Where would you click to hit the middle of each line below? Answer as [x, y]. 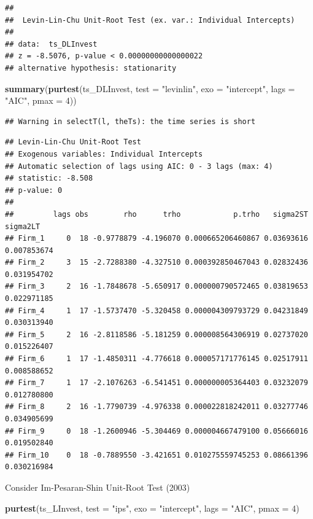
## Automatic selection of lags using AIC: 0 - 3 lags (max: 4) [139, 166]
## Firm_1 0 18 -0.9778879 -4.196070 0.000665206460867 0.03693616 [156, 239]
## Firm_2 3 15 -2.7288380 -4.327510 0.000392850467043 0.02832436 [156, 263]
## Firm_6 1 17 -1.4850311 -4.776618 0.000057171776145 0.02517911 [156, 359]
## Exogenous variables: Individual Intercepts [104, 154]
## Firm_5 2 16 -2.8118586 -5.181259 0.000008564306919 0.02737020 [156, 334]
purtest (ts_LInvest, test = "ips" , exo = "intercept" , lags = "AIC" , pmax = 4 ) [152, 508]
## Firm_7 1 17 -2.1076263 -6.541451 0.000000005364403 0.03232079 [156, 383]
